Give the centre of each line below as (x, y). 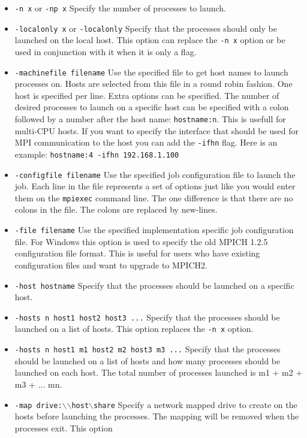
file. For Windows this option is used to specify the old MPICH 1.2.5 (141, 241)
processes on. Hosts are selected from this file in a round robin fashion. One (153, 84)
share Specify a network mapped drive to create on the (195, 404)
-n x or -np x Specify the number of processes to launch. (120, 8)
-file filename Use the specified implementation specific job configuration (154, 230)
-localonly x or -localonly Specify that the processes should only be (146, 28)
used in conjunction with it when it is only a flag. (106, 51)
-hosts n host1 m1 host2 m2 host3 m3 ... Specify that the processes (148, 349)
